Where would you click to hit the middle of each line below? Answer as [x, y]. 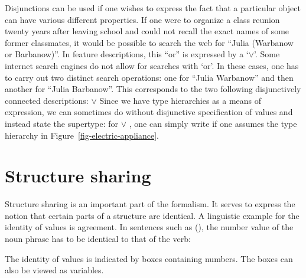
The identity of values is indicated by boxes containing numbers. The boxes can [149, 258]
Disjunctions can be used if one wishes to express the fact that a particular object [153, 8]
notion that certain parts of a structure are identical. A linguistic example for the [152, 215]
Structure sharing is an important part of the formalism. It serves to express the [150, 204]
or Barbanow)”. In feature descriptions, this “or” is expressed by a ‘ [127, 54]
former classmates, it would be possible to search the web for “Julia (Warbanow [149, 42]
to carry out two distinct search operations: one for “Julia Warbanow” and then [149, 77]
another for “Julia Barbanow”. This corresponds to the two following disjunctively [153, 89]
